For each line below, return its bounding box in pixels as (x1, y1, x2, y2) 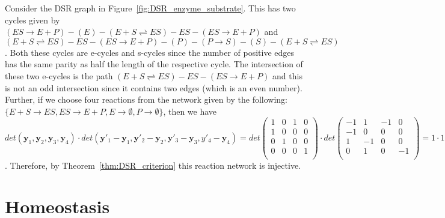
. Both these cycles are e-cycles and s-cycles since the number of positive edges (5, 46, 295, 58)
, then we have (163, 104, 217, 117)
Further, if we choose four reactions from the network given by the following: (5, 93, 287, 106)
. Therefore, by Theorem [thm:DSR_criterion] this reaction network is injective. (5, 159, 301, 171)
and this (272, 69, 302, 82)
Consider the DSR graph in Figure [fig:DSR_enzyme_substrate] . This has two (5, 2, 296, 14)
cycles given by (5, 13, 60, 26)
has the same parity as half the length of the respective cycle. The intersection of (5, 58, 303, 70)
